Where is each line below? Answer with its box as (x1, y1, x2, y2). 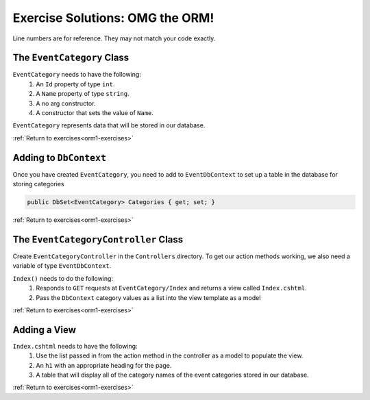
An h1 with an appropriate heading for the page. (36, 361, 172, 369)
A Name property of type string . (36, 90, 129, 98)
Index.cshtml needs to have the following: (12, 342, 138, 350)
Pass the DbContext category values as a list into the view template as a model (36, 293, 261, 301)
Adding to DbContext (12, 151, 106, 164)
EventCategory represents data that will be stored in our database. (12, 121, 206, 129)
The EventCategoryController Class (12, 234, 184, 245)
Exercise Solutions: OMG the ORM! (12, 10, 214, 25)
